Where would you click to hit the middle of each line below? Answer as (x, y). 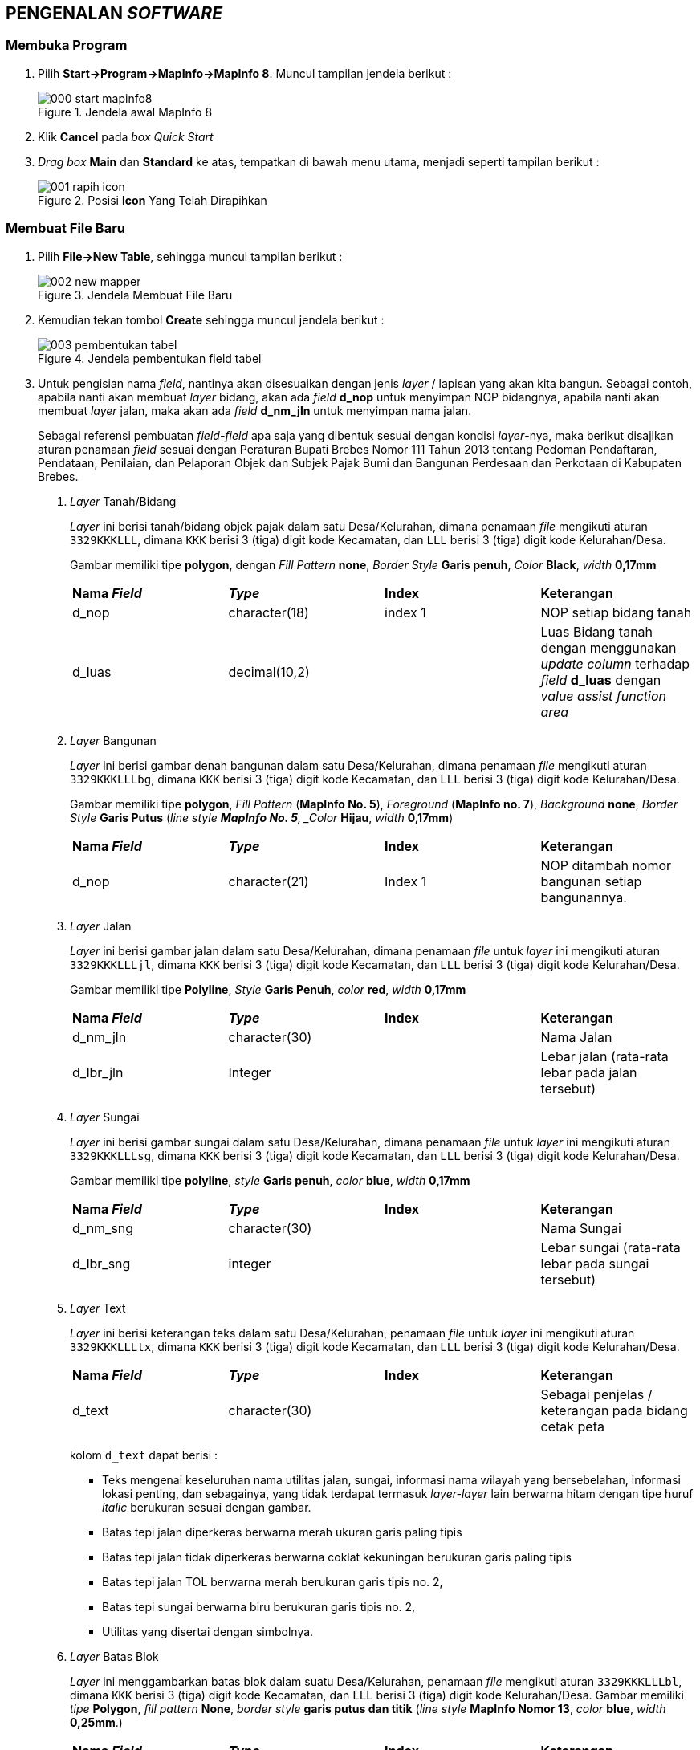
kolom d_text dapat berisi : (144, 1455)
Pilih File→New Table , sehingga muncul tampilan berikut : (190, 256)
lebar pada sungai (595, 1263)
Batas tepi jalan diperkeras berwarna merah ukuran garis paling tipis (282, 1532)
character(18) (269, 612)
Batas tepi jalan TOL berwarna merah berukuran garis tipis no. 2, (273, 1581)
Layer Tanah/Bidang (123, 501)
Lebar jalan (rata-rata (604, 1056)
